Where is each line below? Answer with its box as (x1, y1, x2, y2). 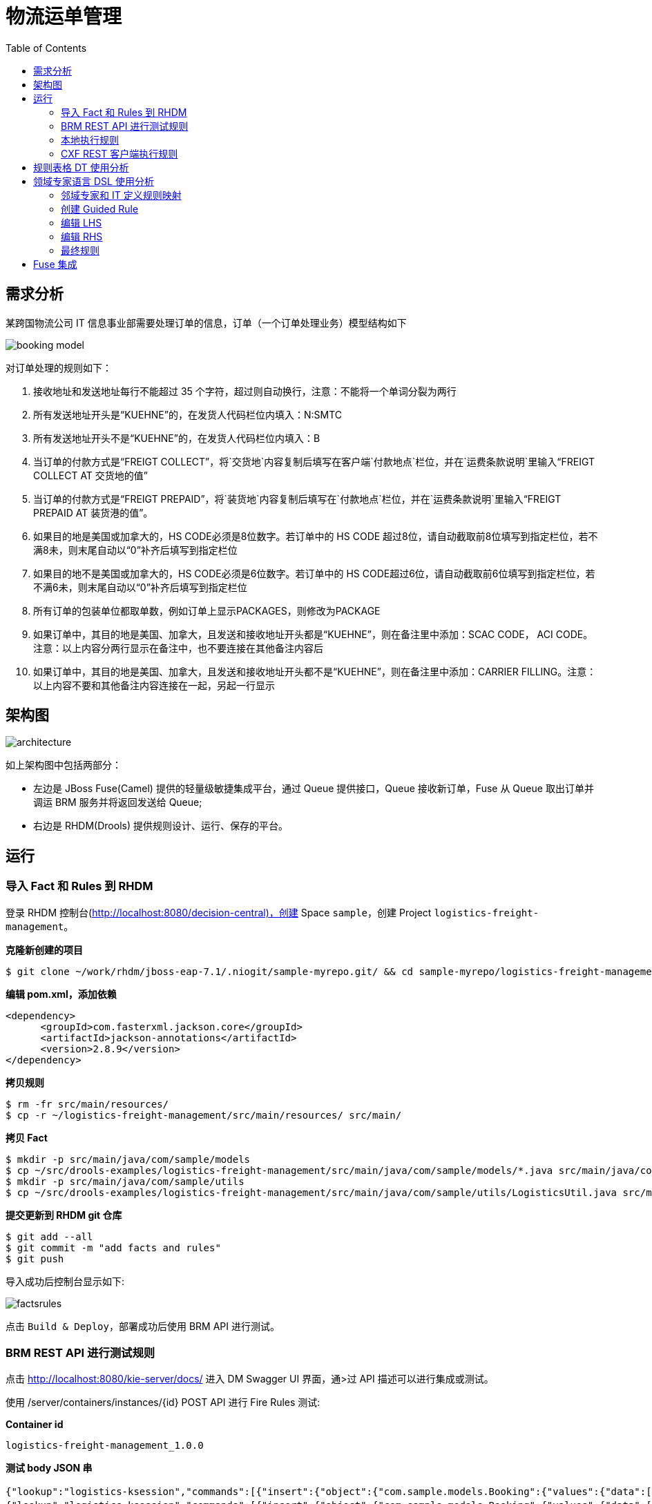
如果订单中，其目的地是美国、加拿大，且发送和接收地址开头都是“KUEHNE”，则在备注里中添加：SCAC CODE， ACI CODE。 (33, 628, 593, 640)
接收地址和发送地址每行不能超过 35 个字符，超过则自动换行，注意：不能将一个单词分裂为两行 (33, 385, 457, 397)
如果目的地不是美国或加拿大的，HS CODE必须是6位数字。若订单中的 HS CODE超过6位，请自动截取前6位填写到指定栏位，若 (33, 567, 595, 579)
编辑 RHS (61, 230, 103, 242)
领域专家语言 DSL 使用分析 (33, 175, 154, 187)
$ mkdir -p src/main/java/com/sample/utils (6, 1175, 245, 1187)
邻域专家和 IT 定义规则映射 (61, 189, 182, 201)
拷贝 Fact (6, 1131, 48, 1144)
